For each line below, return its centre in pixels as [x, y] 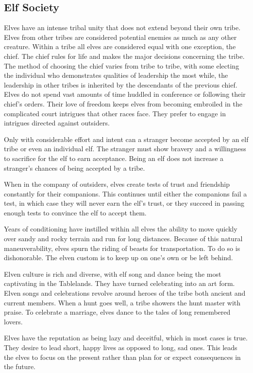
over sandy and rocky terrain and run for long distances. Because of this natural [123, 239]
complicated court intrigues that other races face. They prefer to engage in [115, 113]
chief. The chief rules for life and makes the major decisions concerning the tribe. [124, 56]
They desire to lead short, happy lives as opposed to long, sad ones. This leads [121, 347]
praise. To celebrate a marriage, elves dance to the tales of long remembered [117, 312]
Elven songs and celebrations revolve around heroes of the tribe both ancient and [125, 293]
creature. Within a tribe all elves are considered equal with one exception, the [120, 46]
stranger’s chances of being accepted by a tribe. [75, 168]
